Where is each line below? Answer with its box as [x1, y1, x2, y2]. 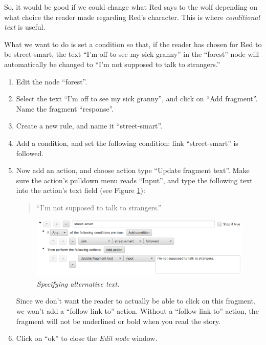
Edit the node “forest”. [16, 76, 87, 87]
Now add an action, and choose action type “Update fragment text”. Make [16, 165, 250, 176]
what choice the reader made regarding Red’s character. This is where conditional [4, 11, 260, 22]
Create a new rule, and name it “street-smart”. [16, 120, 163, 131]
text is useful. [4, 21, 46, 32]
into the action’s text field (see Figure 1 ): [16, 185, 145, 196]
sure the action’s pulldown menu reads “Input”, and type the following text [16, 175, 253, 185]
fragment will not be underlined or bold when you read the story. [16, 315, 221, 326]
